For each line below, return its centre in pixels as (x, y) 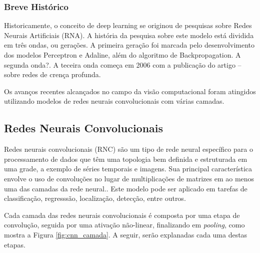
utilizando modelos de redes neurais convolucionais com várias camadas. (114, 101)
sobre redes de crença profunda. (52, 74)
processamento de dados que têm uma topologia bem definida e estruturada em (126, 159)
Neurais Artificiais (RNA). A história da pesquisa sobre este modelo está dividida (129, 35)
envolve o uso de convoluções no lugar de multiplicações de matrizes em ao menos (129, 178)
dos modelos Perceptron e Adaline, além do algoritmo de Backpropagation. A (122, 55)
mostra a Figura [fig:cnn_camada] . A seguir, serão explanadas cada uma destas (126, 234)
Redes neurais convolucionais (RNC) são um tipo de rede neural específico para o (128, 149)
